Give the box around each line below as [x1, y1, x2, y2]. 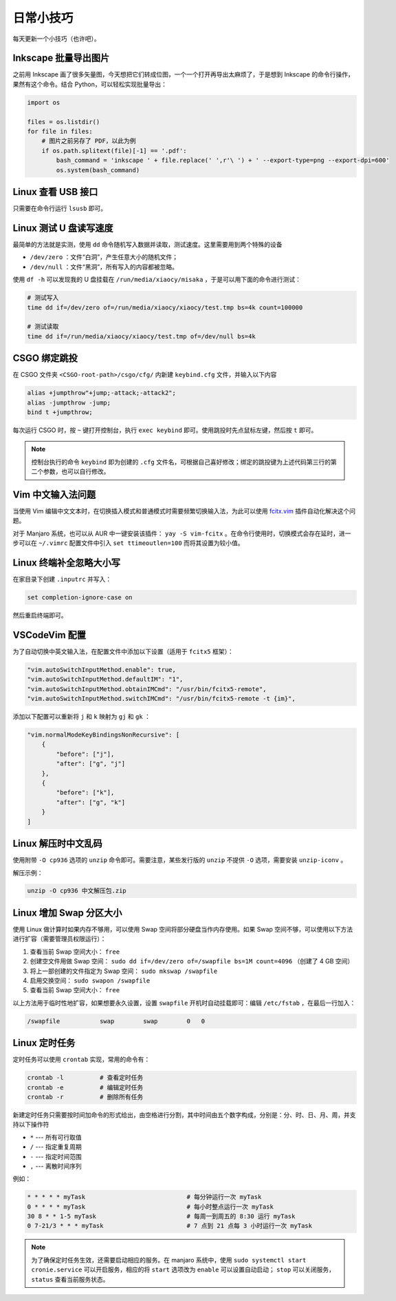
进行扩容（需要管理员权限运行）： [12, 934, 107, 943]
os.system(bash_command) [56, 166, 140, 174]
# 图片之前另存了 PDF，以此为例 [41, 137, 136, 145]
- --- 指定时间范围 [30, 1152, 82, 1160]
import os [27, 99, 60, 106]
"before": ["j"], [56, 750, 115, 758]
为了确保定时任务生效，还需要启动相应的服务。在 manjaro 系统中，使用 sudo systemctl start [31, 1256, 307, 1264]
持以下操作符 [12, 1120, 49, 1129]
